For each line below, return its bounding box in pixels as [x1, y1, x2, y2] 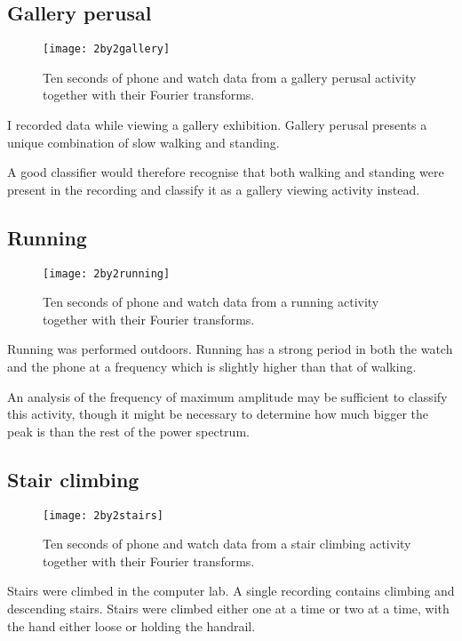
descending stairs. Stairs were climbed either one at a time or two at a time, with [7, 599, 450, 618]
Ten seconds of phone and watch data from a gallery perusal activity [43, 68, 417, 86]
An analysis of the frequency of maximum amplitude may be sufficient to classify [7, 387, 448, 405]
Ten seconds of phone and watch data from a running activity [43, 292, 379, 311]
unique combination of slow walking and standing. [7, 132, 280, 151]
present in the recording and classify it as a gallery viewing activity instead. [7, 180, 420, 198]
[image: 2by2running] [43, 267, 171, 280]
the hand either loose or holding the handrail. [7, 616, 256, 635]
